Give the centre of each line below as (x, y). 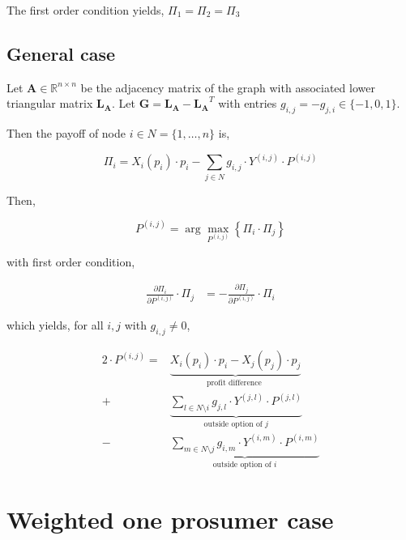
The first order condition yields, (85, 10)
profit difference (234, 383)
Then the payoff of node (66, 133)
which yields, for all (55, 325)
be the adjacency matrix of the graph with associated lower (228, 87)
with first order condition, (71, 261)
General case (61, 53)
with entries (248, 103)
